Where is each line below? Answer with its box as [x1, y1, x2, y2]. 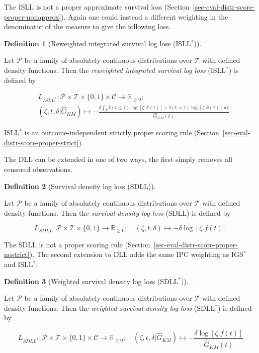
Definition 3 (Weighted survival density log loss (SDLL [4, 276, 179, 286]
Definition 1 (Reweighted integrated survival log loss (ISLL [4, 38, 191, 48]
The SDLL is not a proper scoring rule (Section [4, 239, 150, 249]
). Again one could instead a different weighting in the [61, 11, 228, 22]
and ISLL [4, 258, 33, 269]
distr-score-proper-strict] [4, 137, 79, 147]
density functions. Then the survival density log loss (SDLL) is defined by [4, 207, 231, 218]
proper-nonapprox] [4, 11, 61, 22]
